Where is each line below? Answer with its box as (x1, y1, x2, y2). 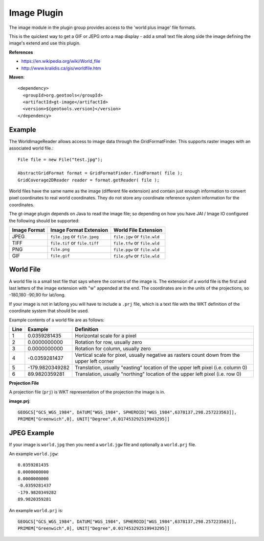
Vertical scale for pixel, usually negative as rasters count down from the (75, 351, 240, 358)
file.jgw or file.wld (113, 233, 160, 240)
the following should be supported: (9, 218, 80, 223)
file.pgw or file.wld (113, 246, 160, 253)
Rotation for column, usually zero (75, 345, 151, 352)
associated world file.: (9, 145, 54, 151)
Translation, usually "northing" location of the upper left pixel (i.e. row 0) (75, 370, 242, 377)
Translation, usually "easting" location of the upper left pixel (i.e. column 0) (75, 364, 247, 371)
